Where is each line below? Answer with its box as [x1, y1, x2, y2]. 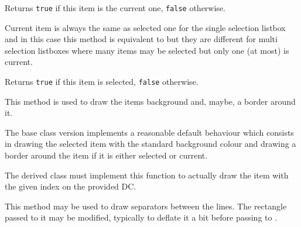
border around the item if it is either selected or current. [5, 149, 208, 161]
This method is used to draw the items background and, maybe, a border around [5, 95, 296, 107]
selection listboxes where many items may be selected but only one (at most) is [5, 44, 289, 56]
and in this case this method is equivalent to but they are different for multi [5, 33, 278, 45]
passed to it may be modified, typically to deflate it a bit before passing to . [5, 211, 278, 223]
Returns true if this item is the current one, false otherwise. [5, 2, 225, 13]
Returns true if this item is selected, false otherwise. [5, 75, 199, 88]
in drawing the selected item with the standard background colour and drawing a [5, 137, 296, 150]
